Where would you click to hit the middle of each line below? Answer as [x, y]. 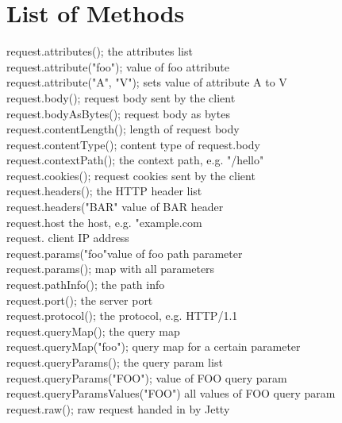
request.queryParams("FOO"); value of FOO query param [147, 377]
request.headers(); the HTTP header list [104, 191]
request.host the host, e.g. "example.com [104, 222]
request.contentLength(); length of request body [123, 129]
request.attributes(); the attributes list [100, 51]
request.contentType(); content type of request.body [133, 144]
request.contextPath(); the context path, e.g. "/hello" [135, 160]
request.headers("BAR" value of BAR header [115, 207]
